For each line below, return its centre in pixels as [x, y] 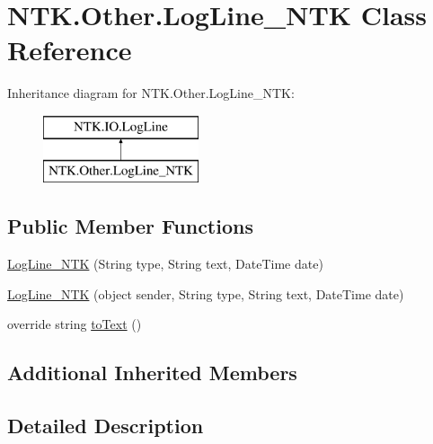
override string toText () [75, 324]
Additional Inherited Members [152, 373]
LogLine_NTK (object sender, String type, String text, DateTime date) [206, 293]
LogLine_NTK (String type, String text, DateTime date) [165, 264]
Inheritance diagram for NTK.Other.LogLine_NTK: [151, 93]
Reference [70, 50]
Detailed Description [106, 426]
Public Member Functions [130, 226]
